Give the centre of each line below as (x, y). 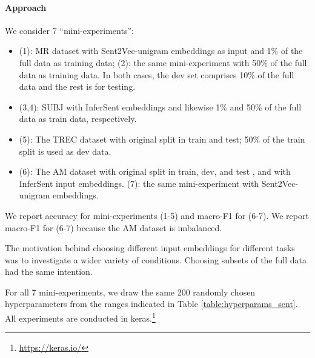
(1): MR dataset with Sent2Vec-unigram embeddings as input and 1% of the (161, 51)
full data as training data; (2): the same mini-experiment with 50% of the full (163, 62)
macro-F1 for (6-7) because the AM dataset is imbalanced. (114, 227)
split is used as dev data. (65, 151)
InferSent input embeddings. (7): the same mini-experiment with (139, 183)
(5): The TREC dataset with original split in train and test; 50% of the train (162, 139)
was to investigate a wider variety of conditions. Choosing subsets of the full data (156, 259)
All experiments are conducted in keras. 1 (80, 317)
